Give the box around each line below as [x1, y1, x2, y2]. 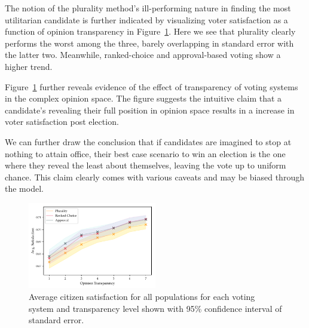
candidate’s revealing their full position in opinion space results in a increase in [5, 103, 295, 116]
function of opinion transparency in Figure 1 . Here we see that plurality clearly [5, 25, 296, 38]
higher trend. [5, 60, 53, 72]
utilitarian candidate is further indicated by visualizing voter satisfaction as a [5, 13, 288, 26]
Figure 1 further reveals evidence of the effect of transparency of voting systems [5, 80, 298, 93]
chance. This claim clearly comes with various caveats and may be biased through [5, 170, 304, 183]
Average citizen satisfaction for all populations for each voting [29, 290, 255, 302]
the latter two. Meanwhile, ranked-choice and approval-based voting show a [5, 48, 281, 61]
